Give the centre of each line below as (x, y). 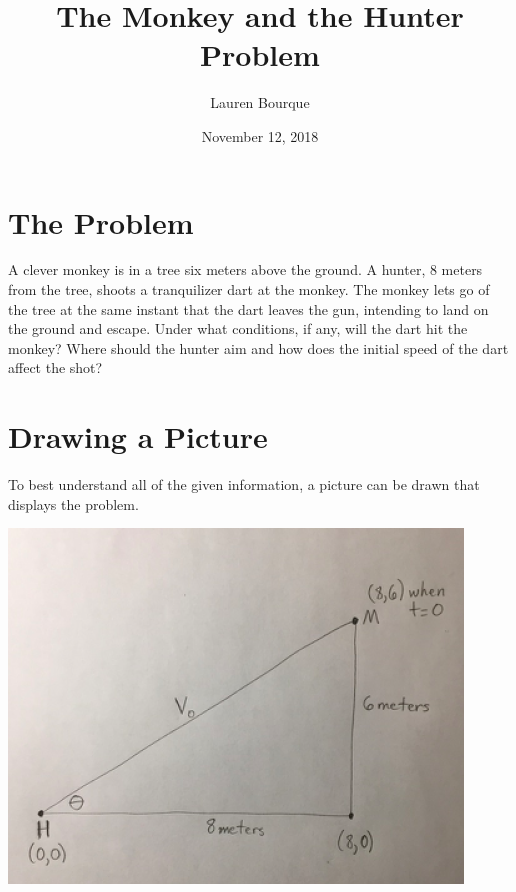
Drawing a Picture (138, 436)
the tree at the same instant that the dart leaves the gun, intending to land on (248, 308)
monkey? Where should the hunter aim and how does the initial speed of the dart (258, 347)
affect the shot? (55, 367)
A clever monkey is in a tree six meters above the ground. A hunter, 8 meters (245, 269)
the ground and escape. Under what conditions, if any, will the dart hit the (238, 328)
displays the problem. (73, 503)
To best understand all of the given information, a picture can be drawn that (244, 484)
